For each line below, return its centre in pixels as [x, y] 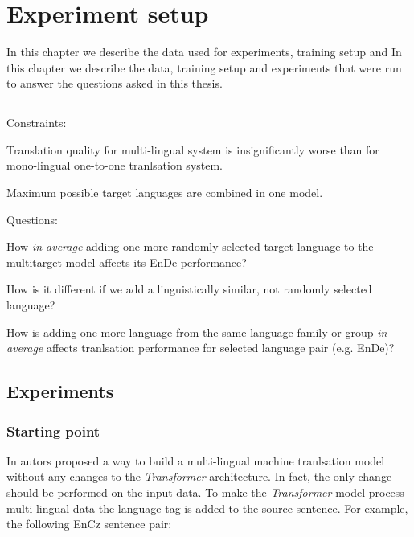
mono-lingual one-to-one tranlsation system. [115, 165]
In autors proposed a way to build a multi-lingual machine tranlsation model [196, 460]
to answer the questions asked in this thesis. [115, 83]
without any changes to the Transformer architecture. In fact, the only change [199, 476]
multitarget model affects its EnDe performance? [127, 262]
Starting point [53, 430]
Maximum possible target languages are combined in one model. [165, 193]
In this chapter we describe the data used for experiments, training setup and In [204, 52]
